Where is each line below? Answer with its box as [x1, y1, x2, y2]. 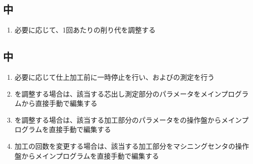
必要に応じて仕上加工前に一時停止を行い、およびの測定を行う [14, 72, 215, 82]
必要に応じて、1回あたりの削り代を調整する [14, 25, 156, 35]
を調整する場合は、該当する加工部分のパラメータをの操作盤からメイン [14, 114, 242, 125]
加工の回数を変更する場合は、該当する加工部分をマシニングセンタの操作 [14, 140, 249, 151]
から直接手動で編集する [21, 98, 97, 108]
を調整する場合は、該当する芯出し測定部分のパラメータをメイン [14, 88, 221, 98]
